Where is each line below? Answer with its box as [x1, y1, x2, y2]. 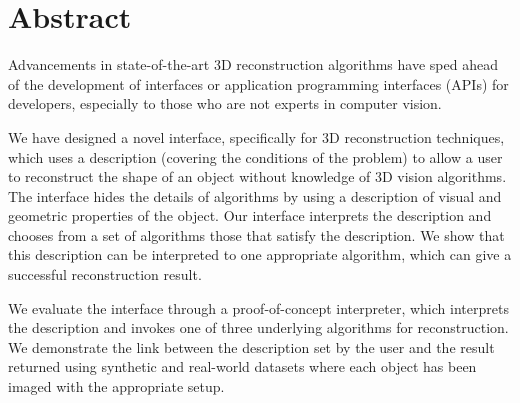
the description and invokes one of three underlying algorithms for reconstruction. [8, 317, 509, 338]
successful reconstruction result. [8, 264, 202, 285]
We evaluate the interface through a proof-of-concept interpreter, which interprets [8, 297, 509, 318]
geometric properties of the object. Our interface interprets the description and [8, 205, 492, 226]
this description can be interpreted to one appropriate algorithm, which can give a [8, 244, 512, 265]
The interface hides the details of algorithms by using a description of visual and [8, 185, 502, 206]
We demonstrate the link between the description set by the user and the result [8, 336, 495, 357]
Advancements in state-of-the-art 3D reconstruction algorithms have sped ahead [8, 54, 498, 75]
